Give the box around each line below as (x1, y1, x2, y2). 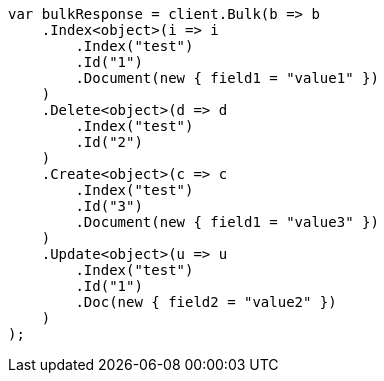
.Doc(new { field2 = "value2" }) (75, 294, 337, 310)
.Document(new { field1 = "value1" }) (75, 70, 379, 86)
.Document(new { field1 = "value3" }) (75, 214, 379, 230)
